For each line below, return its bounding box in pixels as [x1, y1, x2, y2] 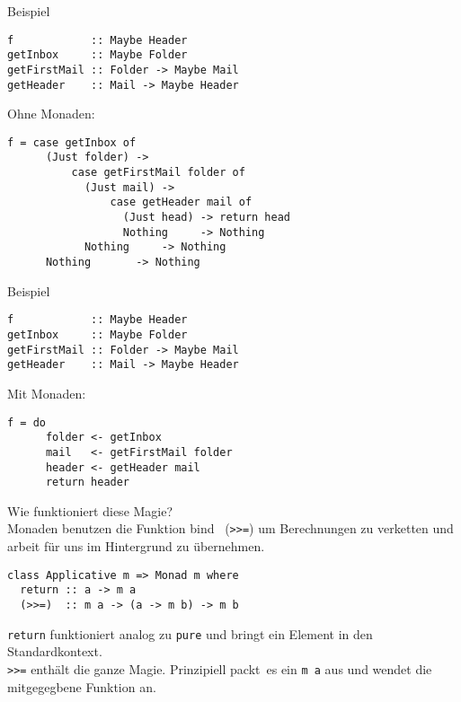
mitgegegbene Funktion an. [7, 677, 156, 696]
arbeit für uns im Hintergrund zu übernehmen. [7, 537, 265, 556]
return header [45, 476, 130, 489]
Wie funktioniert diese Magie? [7, 501, 173, 520]
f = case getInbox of [7, 136, 137, 149]
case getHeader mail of [110, 196, 253, 209]
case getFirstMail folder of [71, 166, 245, 180]
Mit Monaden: [7, 383, 86, 402]
